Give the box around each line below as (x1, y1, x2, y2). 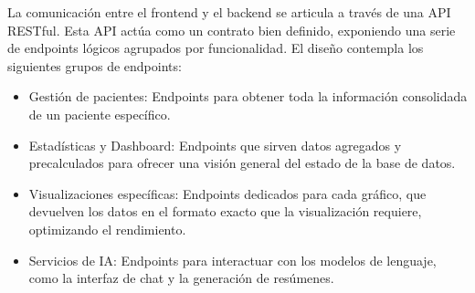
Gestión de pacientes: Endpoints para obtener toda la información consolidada (28, 87, 468, 106)
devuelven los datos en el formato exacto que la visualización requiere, (28, 202, 422, 221)
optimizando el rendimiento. (28, 219, 186, 238)
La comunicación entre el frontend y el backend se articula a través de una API (7, 3, 451, 21)
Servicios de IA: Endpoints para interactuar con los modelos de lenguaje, (28, 250, 437, 269)
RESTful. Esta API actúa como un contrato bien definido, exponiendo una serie (7, 20, 456, 39)
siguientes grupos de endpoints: (7, 56, 182, 75)
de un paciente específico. (28, 104, 171, 123)
